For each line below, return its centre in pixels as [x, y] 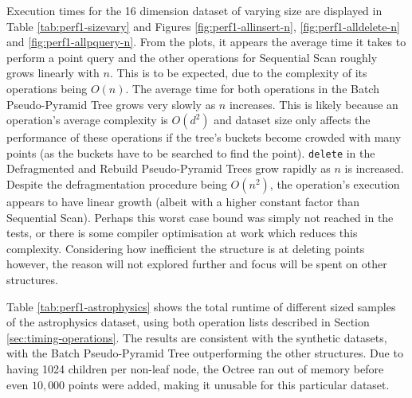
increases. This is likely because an [314, 104]
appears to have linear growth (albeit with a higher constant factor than [183, 201]
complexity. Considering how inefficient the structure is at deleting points [186, 248]
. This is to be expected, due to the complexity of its [238, 73]
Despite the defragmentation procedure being [117, 184]
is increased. [374, 168]
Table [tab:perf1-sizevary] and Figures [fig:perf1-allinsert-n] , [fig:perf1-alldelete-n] [203, 26]
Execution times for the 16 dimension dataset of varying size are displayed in [194, 10]
